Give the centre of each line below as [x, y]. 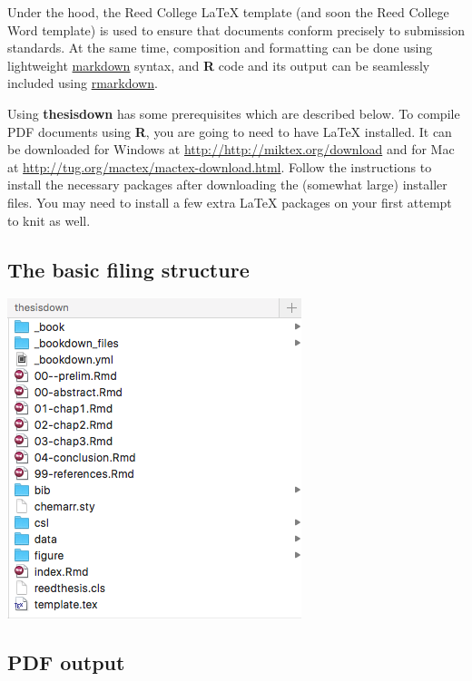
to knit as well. [49, 220]
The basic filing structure [128, 269]
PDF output [66, 662]
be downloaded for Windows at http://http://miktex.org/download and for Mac [231, 149]
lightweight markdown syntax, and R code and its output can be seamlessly [219, 65]
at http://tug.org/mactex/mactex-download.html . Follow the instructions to [220, 166]
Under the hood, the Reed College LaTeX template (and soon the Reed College [228, 12]
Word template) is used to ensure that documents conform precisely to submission [236, 29]
